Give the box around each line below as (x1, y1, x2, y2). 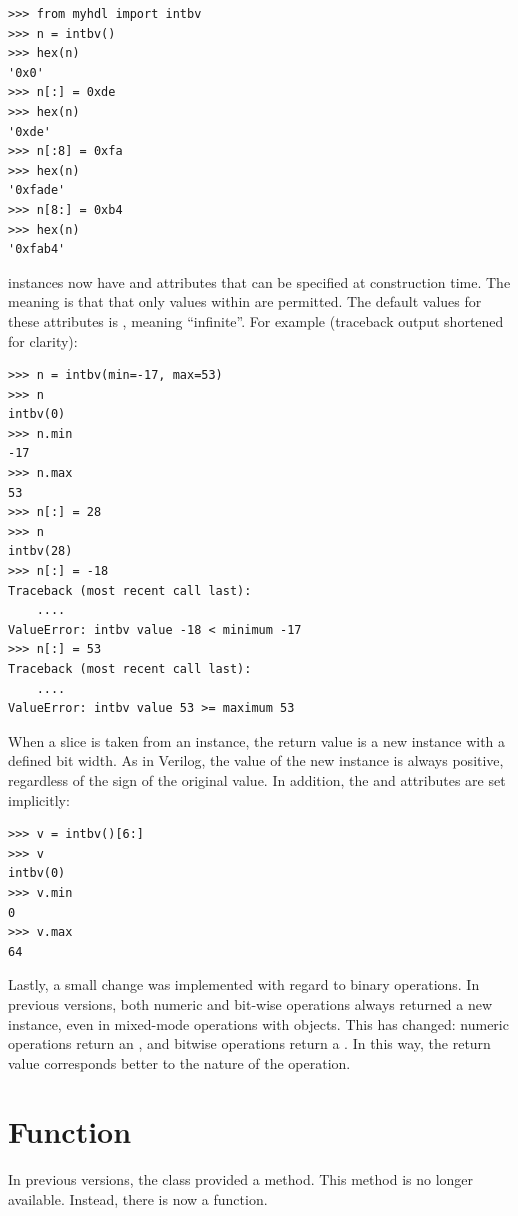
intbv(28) (8, 544, 73, 559)
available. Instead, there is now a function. (8, 1189, 268, 1209)
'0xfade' (8, 183, 66, 198)
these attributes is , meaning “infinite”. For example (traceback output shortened (8, 310, 504, 331)
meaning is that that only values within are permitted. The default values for (8, 291, 482, 312)
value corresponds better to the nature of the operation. (8, 1052, 351, 1073)
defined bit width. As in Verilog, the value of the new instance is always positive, (8, 750, 504, 771)
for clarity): (8, 330, 78, 351)
